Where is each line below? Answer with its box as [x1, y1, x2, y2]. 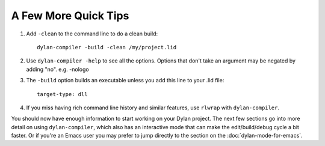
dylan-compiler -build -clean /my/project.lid [37, 44, 177, 50]
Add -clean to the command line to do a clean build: [26, 30, 158, 37]
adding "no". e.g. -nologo [26, 65, 90, 73]
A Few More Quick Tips [11, 9, 129, 22]
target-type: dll [37, 91, 88, 97]
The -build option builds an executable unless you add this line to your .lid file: [26, 77, 224, 84]
